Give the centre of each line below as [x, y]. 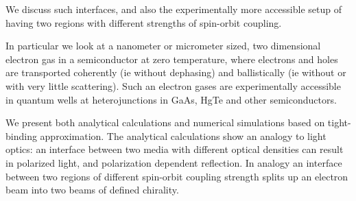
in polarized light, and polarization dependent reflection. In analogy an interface [174, 162]
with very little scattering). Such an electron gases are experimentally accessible [173, 85]
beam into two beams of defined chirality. [92, 190]
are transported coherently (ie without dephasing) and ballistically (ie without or [176, 72]
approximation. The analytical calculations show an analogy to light [183, 135]
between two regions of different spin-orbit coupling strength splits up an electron [177, 176]
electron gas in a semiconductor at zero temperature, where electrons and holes [172, 59]
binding [21, 135]
